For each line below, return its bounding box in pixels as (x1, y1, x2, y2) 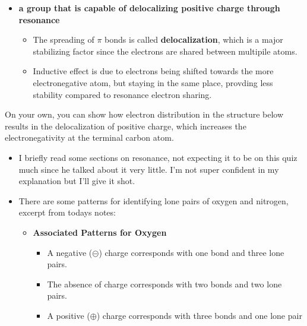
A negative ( (47, 246, 93, 258)
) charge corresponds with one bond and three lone (99, 246, 284, 258)
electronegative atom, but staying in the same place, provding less (33, 76, 273, 88)
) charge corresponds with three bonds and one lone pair (96, 309, 302, 321)
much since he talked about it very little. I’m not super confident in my (18, 163, 279, 175)
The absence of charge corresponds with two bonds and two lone (47, 277, 282, 290)
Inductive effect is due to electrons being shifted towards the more (33, 65, 274, 77)
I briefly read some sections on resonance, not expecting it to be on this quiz (18, 151, 297, 163)
